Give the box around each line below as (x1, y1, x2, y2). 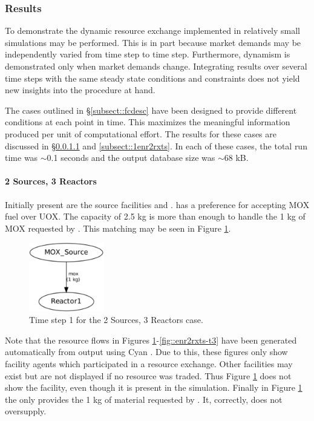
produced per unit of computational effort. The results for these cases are (5, 127, 276, 140)
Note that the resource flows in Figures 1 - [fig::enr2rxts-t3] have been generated (5, 333, 297, 346)
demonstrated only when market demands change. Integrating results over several (5, 60, 307, 72)
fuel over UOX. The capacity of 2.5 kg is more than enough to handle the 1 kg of (5, 210, 306, 223)
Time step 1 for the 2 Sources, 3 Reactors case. (29, 313, 203, 326)
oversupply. (5, 405, 47, 417)
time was (5, 151, 38, 164)
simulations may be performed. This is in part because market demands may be (5, 36, 301, 48)
